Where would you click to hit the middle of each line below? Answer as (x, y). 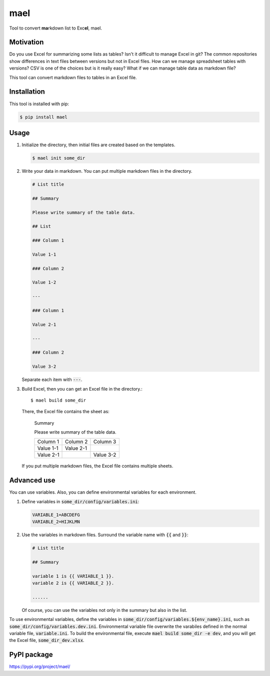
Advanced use (32, 480)
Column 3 (105, 442)
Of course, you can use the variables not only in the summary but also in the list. (104, 610)
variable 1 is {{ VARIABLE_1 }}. (73, 576)
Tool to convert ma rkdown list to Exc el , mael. (56, 28)
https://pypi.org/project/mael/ (40, 666)
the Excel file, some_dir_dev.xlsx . (47, 640)
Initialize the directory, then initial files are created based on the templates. (98, 145)
